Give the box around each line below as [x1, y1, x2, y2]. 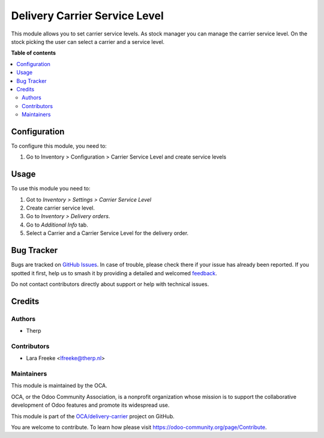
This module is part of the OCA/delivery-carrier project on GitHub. [11, 412, 175, 420]
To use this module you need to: [11, 185, 91, 192]
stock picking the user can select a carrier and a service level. [11, 38, 165, 45]
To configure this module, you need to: [11, 142, 107, 150]
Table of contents [11, 49, 56, 56]
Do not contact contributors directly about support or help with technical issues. [11, 280, 209, 288]
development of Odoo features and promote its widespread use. [11, 401, 170, 409]
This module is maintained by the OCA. [11, 382, 107, 389]
